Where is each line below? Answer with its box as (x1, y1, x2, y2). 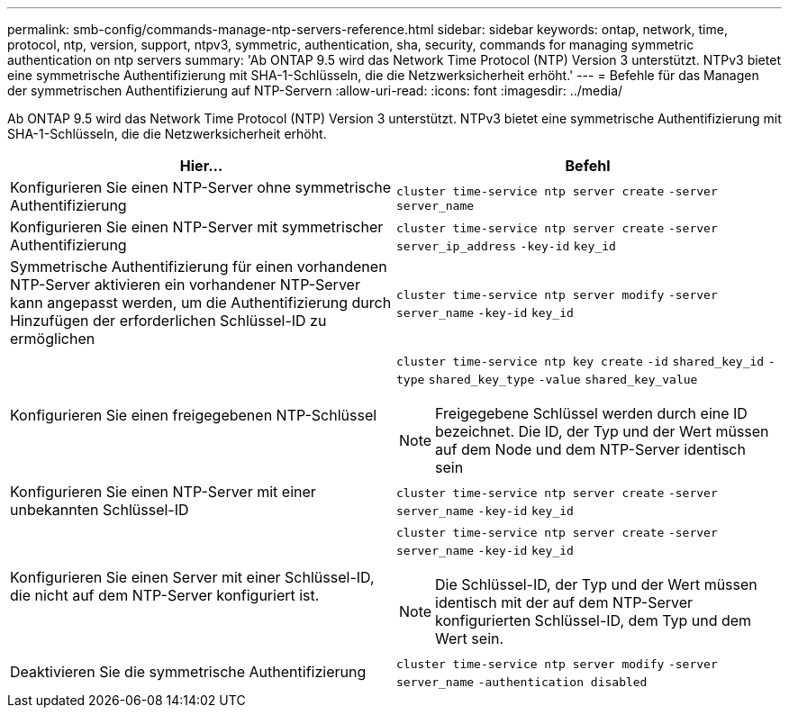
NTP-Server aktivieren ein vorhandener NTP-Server (10, 276, 360, 294)
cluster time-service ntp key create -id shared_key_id (396, 355, 765, 368)
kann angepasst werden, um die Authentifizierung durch (10, 294, 392, 312)
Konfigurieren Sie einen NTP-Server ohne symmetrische (10, 178, 391, 196)
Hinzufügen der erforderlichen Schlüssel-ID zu (10, 312, 327, 330)
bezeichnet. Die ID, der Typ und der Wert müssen (435, 422, 769, 440)
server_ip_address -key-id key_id (396, 240, 616, 253)
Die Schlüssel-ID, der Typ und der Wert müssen (435, 575, 757, 593)
